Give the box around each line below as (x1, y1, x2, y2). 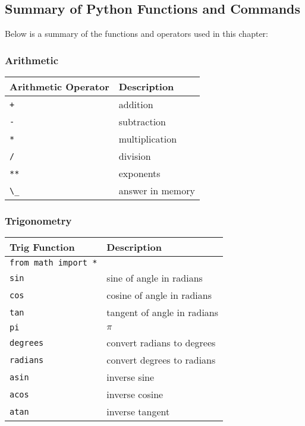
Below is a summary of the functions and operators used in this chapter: (5, 27, 268, 40)
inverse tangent (106, 405, 170, 419)
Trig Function (10, 240, 75, 254)
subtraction (118, 115, 166, 129)
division (118, 149, 151, 163)
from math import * (10, 258, 98, 268)
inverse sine (106, 370, 155, 384)
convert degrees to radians (106, 353, 216, 367)
